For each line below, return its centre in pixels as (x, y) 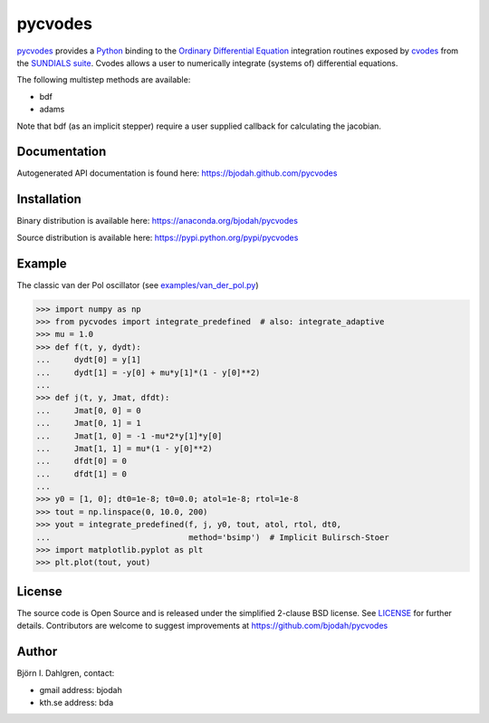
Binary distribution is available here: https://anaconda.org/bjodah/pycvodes (158, 221)
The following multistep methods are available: (104, 80)
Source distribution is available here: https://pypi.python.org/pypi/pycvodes (158, 237)
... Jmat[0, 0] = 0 (89, 410)
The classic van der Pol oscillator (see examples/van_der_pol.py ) (138, 284)
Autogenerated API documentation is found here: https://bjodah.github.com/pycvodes (177, 173)
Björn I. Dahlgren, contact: (66, 673)
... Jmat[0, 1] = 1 (89, 423)
